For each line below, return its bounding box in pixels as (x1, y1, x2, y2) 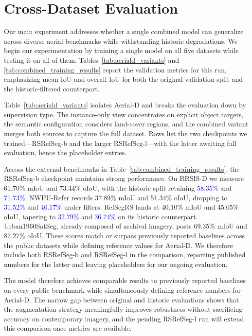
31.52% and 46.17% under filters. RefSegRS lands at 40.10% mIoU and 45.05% (4, 202, 239, 212)
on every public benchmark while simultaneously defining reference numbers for (4, 284, 241, 295)
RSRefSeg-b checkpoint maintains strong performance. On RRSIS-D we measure (4, 173, 244, 183)
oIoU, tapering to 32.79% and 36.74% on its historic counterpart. (4, 211, 198, 221)
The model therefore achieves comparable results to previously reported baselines (4, 275, 246, 285)
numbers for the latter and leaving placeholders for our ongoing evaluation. (4, 259, 228, 269)
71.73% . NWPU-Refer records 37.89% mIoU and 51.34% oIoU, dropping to (4, 192, 228, 202)
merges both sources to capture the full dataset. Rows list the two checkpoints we (4, 128, 247, 139)
